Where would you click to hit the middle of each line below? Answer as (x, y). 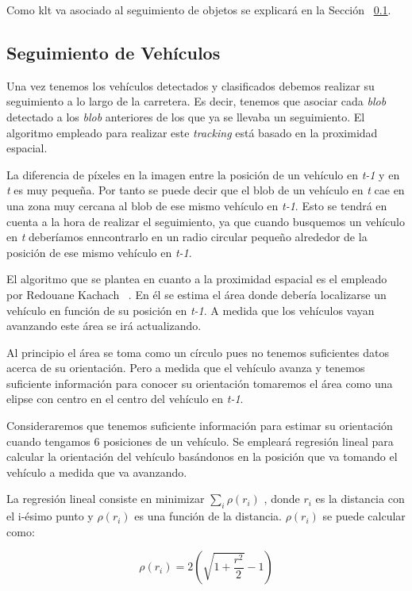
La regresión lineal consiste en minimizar (106, 499)
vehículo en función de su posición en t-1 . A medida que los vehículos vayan (191, 310)
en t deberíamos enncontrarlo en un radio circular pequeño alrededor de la (187, 237)
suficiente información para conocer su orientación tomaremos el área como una (200, 383)
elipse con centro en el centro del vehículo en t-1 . (125, 399)
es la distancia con (360, 499)
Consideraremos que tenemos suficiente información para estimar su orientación (200, 426)
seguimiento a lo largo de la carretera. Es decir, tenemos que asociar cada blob (196, 101)
